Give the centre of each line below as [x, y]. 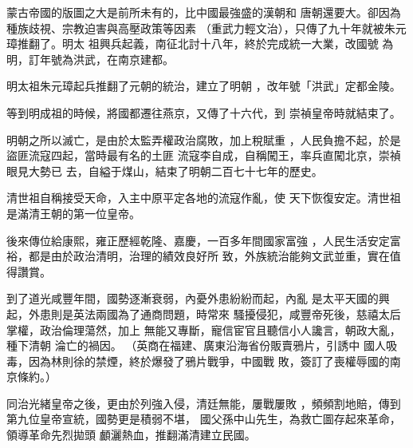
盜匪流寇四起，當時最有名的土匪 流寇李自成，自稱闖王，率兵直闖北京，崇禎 [204, 155]
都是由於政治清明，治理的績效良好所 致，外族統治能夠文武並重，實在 [209, 256]
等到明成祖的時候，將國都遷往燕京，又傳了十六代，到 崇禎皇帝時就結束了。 [204, 112]
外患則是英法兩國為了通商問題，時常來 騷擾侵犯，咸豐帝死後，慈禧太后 [214, 313]
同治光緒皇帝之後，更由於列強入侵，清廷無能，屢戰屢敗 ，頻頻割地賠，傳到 [204, 403]
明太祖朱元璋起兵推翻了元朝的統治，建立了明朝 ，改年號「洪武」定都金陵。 [204, 86]
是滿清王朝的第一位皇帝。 [73, 213]
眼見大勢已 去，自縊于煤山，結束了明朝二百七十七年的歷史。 [165, 170]
